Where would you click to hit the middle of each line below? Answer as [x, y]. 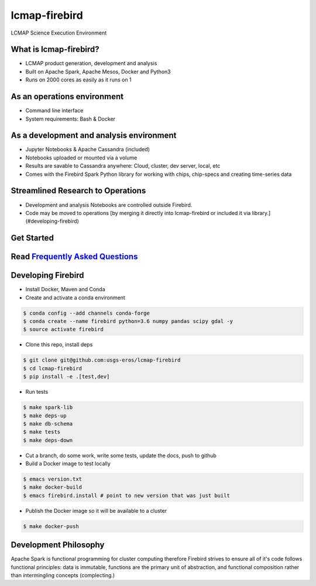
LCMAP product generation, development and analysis [91, 63]
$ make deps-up [45, 415]
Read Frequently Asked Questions [74, 257]
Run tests [37, 392]
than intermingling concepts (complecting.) [63, 575]
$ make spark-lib [48, 408]
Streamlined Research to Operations [78, 191]
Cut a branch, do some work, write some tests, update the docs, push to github [121, 455]
